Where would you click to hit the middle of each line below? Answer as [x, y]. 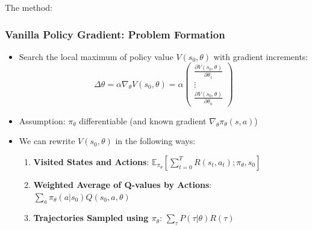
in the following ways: [155, 141]
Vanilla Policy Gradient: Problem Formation [115, 34]
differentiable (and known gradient [143, 120]
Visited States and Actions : [91, 161]
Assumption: [42, 120]
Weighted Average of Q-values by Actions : [123, 184]
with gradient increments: [261, 56]
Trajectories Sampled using [91, 218]
